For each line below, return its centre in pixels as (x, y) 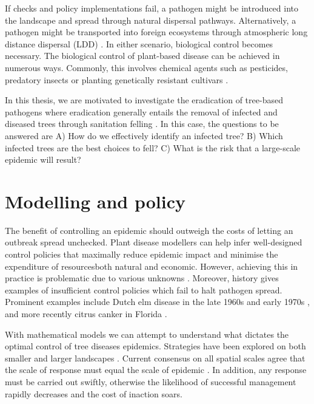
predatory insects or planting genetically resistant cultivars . (117, 79)
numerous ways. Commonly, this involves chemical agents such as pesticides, (146, 67)
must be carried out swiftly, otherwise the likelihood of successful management (151, 381)
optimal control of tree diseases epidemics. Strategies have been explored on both (155, 346)
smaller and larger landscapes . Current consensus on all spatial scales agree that (155, 358)
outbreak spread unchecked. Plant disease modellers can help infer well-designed (154, 242)
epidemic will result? (43, 159)
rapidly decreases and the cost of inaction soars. (94, 393)
